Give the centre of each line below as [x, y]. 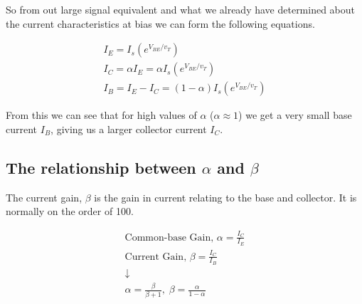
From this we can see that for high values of [101, 115]
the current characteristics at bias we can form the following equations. [160, 23]
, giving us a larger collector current [129, 129]
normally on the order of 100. [70, 211]
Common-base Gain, [169, 237]
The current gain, [44, 197]
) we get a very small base [295, 115]
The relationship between [101, 167]
